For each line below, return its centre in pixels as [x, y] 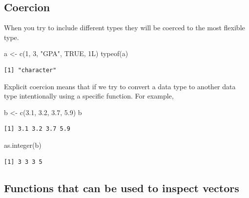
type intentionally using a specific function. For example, [89, 96]
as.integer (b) [23, 145]
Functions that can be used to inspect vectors [122, 188]
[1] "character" [30, 70]
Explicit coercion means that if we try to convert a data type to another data [120, 86]
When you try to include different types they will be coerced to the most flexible [124, 28]
